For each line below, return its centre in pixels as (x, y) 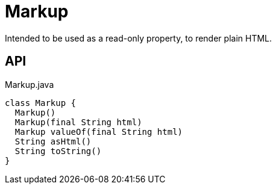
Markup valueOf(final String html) (99, 132)
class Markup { (41, 103)
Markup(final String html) (78, 122)
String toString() (58, 151)
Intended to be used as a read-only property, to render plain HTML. (139, 38)
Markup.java (30, 84)
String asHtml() (53, 141)
